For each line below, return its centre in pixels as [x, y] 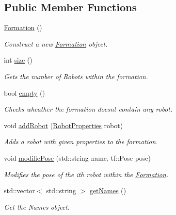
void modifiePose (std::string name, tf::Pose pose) [77, 157]
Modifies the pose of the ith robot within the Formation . [86, 174]
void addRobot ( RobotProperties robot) [64, 125]
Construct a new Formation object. [56, 43]
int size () [18, 60]
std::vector [19, 190]
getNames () [108, 190]
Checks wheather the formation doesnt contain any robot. [88, 109]
